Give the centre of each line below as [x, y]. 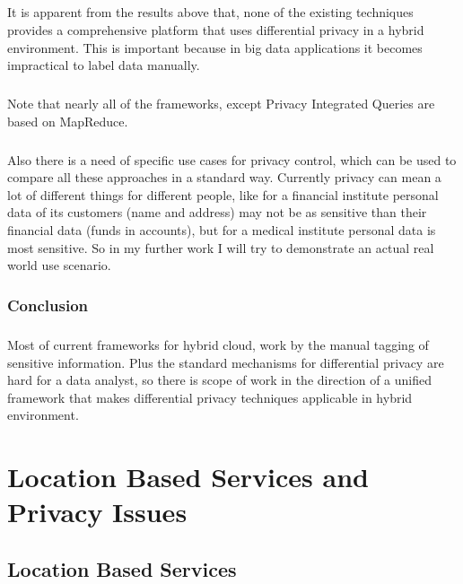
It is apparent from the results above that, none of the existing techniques [210, 12]
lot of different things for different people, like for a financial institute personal [223, 194]
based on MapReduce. [68, 121]
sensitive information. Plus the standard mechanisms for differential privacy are [226, 362]
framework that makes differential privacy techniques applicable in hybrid [210, 397]
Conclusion [48, 305]
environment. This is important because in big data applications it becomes [215, 47]
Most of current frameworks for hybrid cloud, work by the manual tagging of [218, 345]
